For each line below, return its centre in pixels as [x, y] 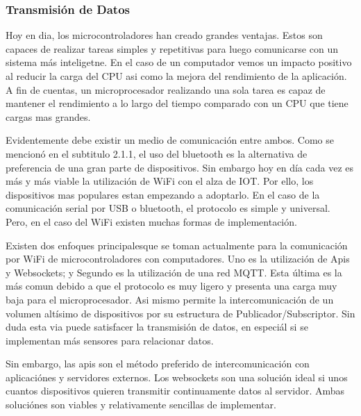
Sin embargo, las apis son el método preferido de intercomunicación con [158, 364]
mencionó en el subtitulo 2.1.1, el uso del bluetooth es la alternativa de [157, 153]
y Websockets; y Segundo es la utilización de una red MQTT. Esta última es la [174, 272]
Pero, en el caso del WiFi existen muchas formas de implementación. [151, 221]
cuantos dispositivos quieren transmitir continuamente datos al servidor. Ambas [175, 391]
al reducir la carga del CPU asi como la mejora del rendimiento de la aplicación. [176, 76]
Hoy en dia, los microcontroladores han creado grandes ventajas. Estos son [164, 35]
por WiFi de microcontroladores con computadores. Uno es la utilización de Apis [178, 259]
